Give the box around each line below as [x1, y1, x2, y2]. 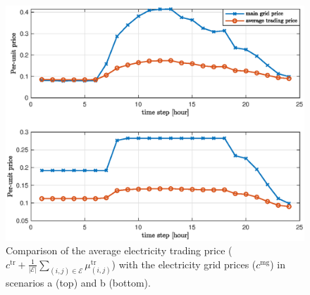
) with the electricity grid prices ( [111, 256, 256, 271]
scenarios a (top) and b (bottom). [6, 275, 151, 289]
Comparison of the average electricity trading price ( [6, 243, 232, 258]
